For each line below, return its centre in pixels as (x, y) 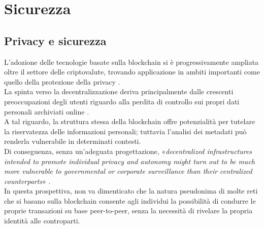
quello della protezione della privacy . (62, 81)
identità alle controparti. (42, 221)
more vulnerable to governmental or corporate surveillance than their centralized (128, 171)
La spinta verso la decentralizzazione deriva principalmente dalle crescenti (119, 91)
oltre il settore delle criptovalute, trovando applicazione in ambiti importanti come (132, 72)
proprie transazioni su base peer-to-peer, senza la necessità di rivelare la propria (128, 211)
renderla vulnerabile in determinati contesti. (73, 141)
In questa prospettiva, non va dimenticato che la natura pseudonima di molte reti (131, 191)
